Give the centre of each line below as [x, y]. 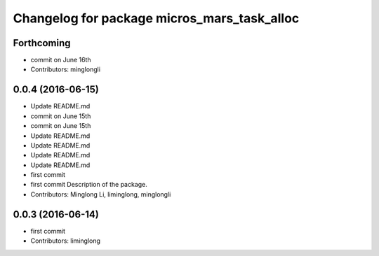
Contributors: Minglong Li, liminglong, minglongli [101, 194]
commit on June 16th [61, 60]
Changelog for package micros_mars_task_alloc [156, 18]
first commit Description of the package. [89, 185]
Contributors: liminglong [66, 241]
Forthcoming [42, 43]
